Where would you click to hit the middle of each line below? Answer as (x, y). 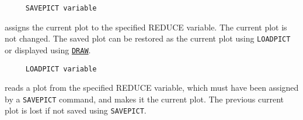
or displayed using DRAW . (48, 49)
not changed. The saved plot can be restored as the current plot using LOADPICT (148, 38)
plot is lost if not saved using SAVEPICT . (76, 110)
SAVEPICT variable (61, 8)
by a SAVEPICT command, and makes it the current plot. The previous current (144, 99)
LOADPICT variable (61, 69)
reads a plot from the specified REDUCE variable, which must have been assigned (152, 88)
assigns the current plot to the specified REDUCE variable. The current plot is (146, 27)
